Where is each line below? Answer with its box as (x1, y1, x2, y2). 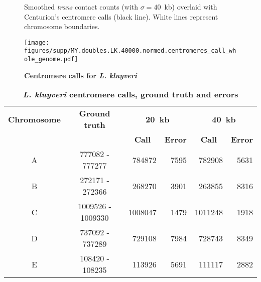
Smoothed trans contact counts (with (24, 2, 139, 12)
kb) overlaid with (164, 2, 217, 12)
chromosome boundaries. (24, 21, 100, 32)
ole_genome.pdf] (24, 56, 78, 63)
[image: (24, 39, 50, 46)
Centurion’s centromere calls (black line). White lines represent (24, 11, 218, 22)
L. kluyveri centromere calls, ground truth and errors (23, 88, 238, 100)
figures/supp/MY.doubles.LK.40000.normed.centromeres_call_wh (24, 47, 236, 55)
